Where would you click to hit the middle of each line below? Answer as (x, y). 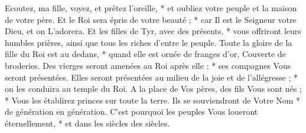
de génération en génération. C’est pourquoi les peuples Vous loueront (131, 112)
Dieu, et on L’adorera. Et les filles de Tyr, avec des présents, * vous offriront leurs (153, 31)
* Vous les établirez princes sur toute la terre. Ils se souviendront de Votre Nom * (153, 100)
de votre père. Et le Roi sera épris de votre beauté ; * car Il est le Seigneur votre (151, 19)
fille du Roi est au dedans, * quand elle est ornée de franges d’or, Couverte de (145, 54)
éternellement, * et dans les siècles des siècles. (87, 123)
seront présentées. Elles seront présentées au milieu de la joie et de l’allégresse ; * (152, 77)
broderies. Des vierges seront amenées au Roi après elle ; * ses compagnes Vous (148, 65)
